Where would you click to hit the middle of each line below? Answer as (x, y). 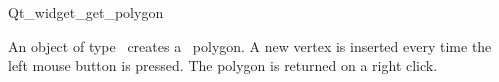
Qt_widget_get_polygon (86, 12)
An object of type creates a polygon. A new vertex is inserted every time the (250, 45)
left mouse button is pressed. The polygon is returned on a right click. (223, 65)
